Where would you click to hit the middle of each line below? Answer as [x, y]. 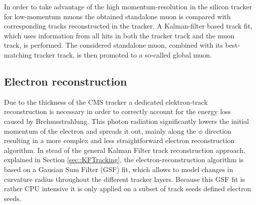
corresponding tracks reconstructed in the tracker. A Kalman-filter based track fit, [128, 26]
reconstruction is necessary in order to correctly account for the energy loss [118, 111]
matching [18, 54]
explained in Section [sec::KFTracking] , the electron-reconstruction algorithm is [124, 160]
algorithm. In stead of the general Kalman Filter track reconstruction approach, [125, 150]
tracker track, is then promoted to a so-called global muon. [123, 54]
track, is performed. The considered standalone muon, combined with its [113, 45]
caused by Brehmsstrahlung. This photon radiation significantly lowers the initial [127, 121]
